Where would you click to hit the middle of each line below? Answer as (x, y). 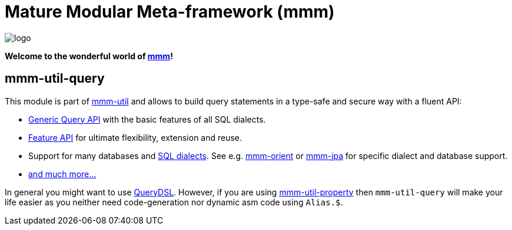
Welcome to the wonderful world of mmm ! (89, 56)
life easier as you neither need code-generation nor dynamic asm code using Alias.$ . (174, 202)
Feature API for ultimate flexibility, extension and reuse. (135, 137)
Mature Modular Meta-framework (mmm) (170, 12)
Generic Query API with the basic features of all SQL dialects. (147, 119)
